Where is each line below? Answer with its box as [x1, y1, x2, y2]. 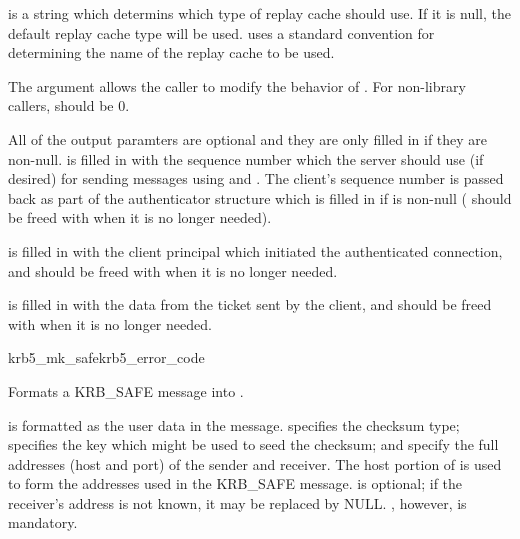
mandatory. [8, 512, 78, 533]
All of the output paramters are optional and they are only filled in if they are [8, 128, 488, 149]
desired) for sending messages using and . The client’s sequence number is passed [8, 168, 504, 189]
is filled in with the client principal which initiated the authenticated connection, [8, 240, 503, 261]
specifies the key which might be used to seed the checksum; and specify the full [8, 434, 499, 455]
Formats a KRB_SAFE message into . [8, 380, 244, 401]
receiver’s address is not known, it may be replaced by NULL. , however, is [8, 492, 467, 513]
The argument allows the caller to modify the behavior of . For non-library [8, 75, 466, 96]
